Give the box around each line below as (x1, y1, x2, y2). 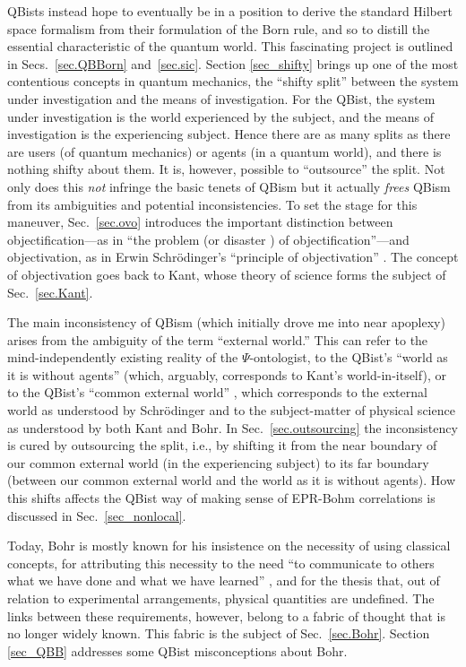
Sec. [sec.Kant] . (7, 282, 93, 301)
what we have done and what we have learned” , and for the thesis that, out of (7, 571, 440, 590)
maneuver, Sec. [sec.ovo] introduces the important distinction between (7, 212, 393, 231)
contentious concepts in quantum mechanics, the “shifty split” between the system (7, 72, 459, 91)
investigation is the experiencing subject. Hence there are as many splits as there (7, 125, 451, 143)
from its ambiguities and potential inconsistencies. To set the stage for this (7, 195, 418, 213)
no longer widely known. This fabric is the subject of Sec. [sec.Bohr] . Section (7, 624, 430, 643)
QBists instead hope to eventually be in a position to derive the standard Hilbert (7, 2, 453, 20)
